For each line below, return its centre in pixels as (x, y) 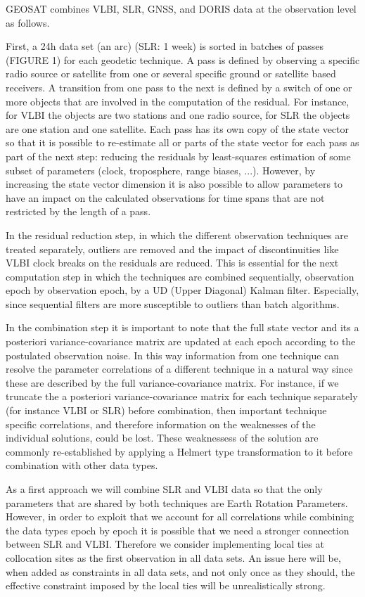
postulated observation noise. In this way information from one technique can (173, 355)
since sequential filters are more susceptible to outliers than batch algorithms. (173, 303)
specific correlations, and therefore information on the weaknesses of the (161, 424)
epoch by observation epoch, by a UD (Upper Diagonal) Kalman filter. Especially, (182, 290)
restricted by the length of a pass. (78, 211)
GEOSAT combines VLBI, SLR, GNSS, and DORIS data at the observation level (181, 8)
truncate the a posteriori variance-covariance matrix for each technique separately (182, 396)
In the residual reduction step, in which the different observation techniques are (177, 235)
